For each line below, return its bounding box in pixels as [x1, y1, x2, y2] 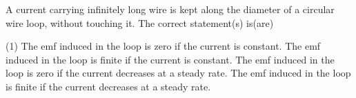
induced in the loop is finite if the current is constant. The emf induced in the [6, 52, 335, 66]
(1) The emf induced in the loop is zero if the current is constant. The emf [6, 39, 321, 53]
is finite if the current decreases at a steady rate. [6, 79, 211, 93]
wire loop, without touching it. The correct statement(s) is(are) [6, 15, 274, 30]
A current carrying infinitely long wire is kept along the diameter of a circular [6, 2, 335, 16]
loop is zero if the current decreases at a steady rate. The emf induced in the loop [6, 66, 351, 80]
